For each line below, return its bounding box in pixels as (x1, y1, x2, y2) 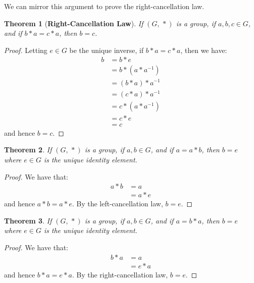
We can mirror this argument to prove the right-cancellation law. (4, 1, 204, 11)
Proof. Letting (4, 44, 48, 55)
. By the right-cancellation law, (72, 269, 168, 279)
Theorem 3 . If (4, 215, 52, 225)
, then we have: (180, 44, 227, 55)
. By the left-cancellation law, (72, 198, 163, 209)
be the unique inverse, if (69, 44, 144, 55)
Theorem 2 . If (4, 144, 52, 155)
